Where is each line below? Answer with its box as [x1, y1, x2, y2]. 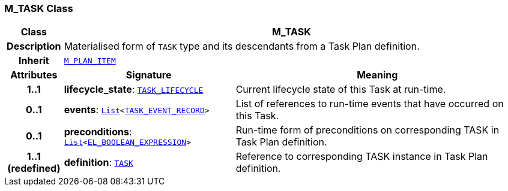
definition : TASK [64, 156, 133, 169]
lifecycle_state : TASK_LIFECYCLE [64, 83, 204, 96]
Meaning [357, 69, 398, 81]
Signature [125, 69, 172, 81]
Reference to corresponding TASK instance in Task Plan [235, 150, 488, 163]
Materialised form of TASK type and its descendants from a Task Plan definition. [64, 40, 420, 53]
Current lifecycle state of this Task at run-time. [235, 83, 446, 96]
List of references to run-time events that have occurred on [235, 98, 504, 110]
